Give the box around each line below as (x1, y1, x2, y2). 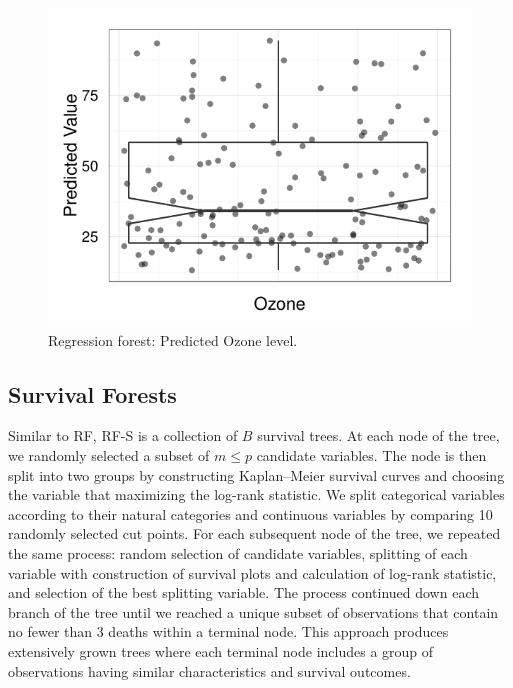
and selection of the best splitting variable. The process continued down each (8, 582, 480, 603)
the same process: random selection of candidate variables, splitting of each (8, 542, 468, 563)
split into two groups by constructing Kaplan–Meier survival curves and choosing (8, 464, 505, 485)
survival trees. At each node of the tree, (257, 425, 500, 446)
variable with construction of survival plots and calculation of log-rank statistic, (8, 562, 497, 583)
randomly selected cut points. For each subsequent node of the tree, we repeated (8, 523, 501, 544)
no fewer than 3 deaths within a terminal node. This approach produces (8, 621, 449, 642)
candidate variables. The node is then (256, 444, 487, 465)
